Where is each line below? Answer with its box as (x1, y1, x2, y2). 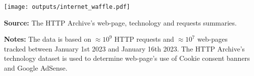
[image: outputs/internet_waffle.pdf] (4, 3, 130, 10)
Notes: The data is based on (4, 34, 92, 44)
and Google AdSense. (4, 63, 68, 73)
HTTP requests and (114, 34, 174, 44)
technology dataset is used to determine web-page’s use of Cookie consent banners (4, 53, 250, 63)
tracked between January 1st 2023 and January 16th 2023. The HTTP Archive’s (4, 43, 245, 53)
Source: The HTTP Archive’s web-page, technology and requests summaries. (4, 17, 237, 27)
